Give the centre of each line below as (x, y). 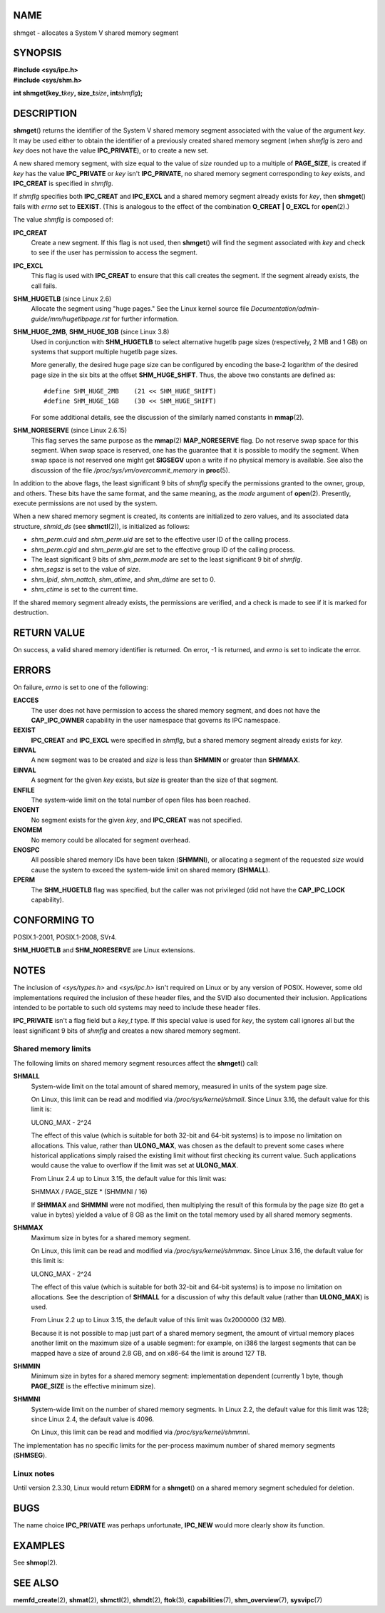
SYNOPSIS (37, 53)
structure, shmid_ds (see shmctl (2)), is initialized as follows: (102, 526)
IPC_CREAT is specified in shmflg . (63, 184)
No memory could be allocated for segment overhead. (111, 840)
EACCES (26, 700)
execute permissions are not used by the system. (86, 503)
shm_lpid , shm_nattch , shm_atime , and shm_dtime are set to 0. (123, 579)
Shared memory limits (52, 1049)
